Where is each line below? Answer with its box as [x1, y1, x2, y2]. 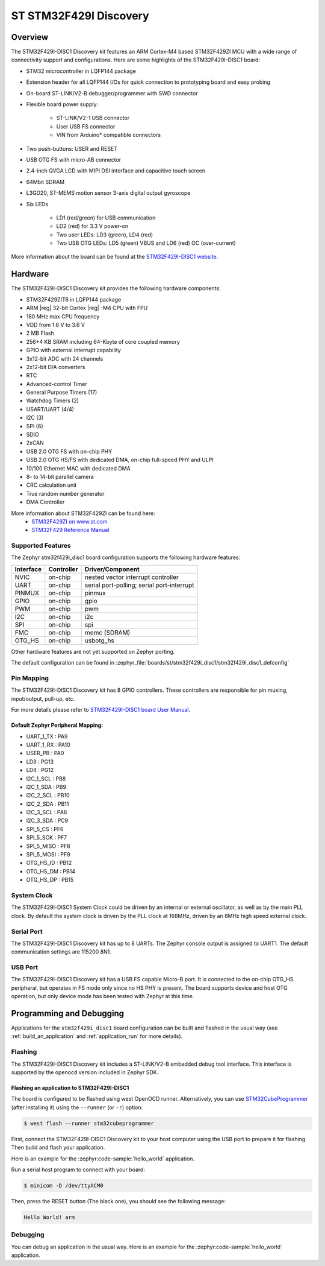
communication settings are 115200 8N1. [11, 948, 111, 955]
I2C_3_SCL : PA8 [26, 809, 67, 816]
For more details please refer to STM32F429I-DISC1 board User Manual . [11, 706, 191, 714]
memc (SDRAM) [84, 628, 131, 636]
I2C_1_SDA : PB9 [26, 783, 66, 790]
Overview [11, 32, 49, 42]
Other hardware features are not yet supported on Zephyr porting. [11, 648, 175, 655]
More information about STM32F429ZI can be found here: [11, 510, 156, 517]
